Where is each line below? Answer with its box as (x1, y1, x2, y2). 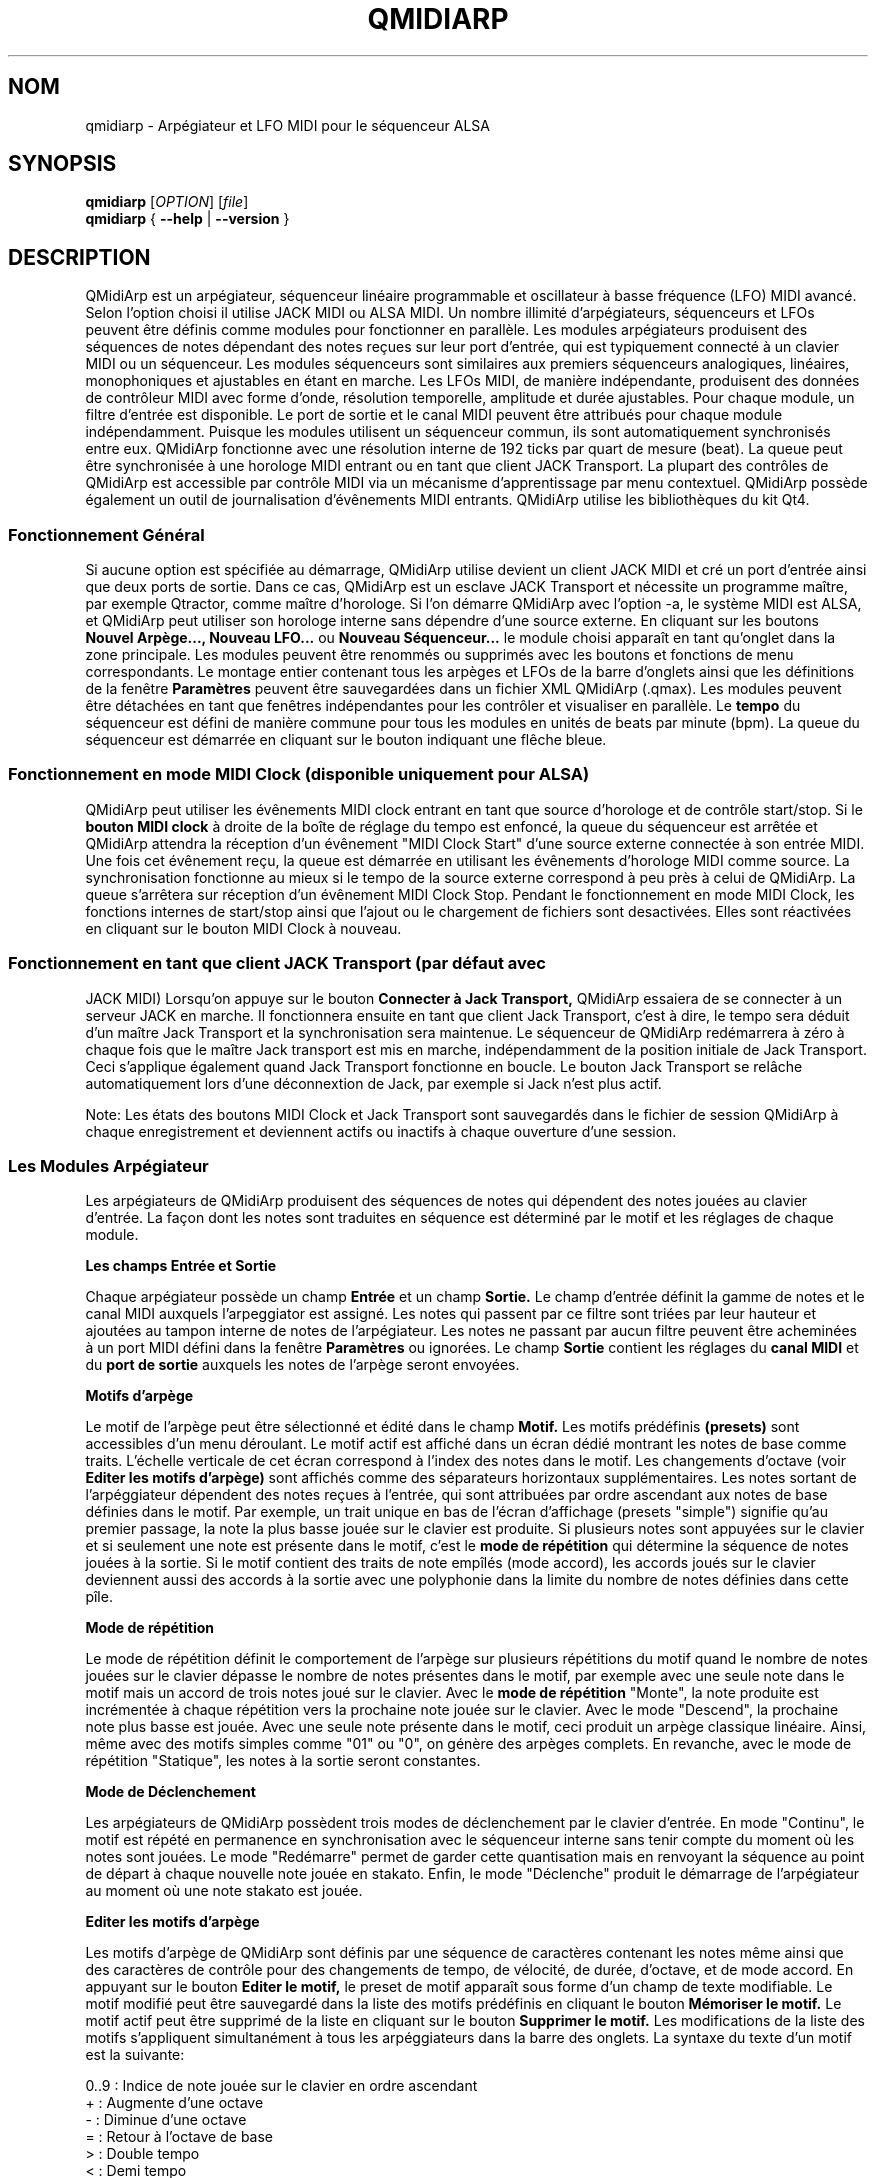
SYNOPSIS (8, 151, 117, 177)
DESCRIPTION (8, 244, 151, 270)
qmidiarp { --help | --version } (85, 210, 290, 228)
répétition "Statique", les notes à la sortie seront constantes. (85, 1752, 481, 1770)
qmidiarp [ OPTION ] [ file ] (85, 193, 249, 211)
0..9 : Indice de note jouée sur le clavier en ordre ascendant (85, 2077, 478, 2095)
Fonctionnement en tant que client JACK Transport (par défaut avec (8, 953, 546, 974)
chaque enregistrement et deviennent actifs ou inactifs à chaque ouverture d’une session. (85, 1122, 677, 1140)
